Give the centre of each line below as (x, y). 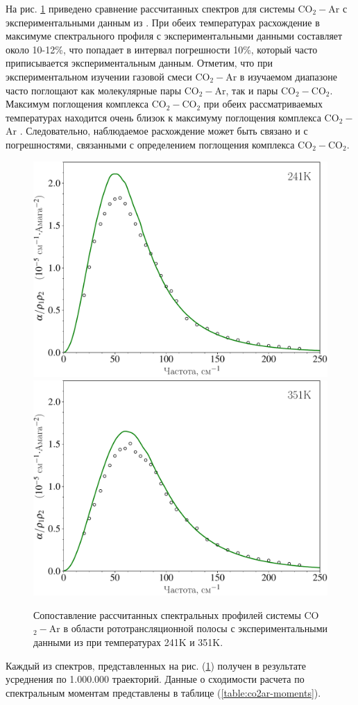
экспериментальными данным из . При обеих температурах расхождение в (163, 22)
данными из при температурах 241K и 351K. (128, 642)
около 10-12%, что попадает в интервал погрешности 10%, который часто (162, 49)
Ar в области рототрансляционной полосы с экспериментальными (188, 628)
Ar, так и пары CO (255, 90)
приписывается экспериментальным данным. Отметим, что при (139, 63)
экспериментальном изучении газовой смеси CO (108, 76)
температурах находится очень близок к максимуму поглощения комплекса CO (172, 117)
